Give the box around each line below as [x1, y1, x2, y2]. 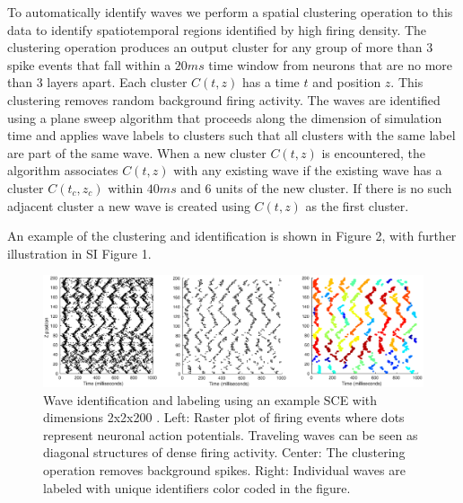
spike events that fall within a [7, 55, 171, 74]
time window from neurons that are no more [208, 55, 453, 74]
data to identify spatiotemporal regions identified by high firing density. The [7, 20, 427, 39]
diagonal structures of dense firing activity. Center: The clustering [43, 443, 406, 462]
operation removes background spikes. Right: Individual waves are [43, 460, 406, 479]
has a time [241, 73, 300, 92]
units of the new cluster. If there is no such [215, 178, 452, 197]
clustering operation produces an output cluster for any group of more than [7, 38, 423, 57]
